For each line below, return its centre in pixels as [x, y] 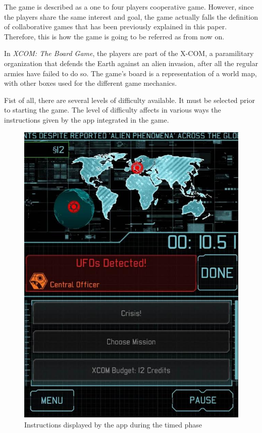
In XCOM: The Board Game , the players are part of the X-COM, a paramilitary [129, 53]
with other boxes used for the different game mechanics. [91, 83]
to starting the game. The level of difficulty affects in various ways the [113, 110]
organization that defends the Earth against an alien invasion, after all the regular [131, 63]
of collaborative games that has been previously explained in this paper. [116, 26]
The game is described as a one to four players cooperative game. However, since [129, 7]
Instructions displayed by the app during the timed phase [113, 424]
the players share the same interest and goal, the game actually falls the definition [131, 16]
